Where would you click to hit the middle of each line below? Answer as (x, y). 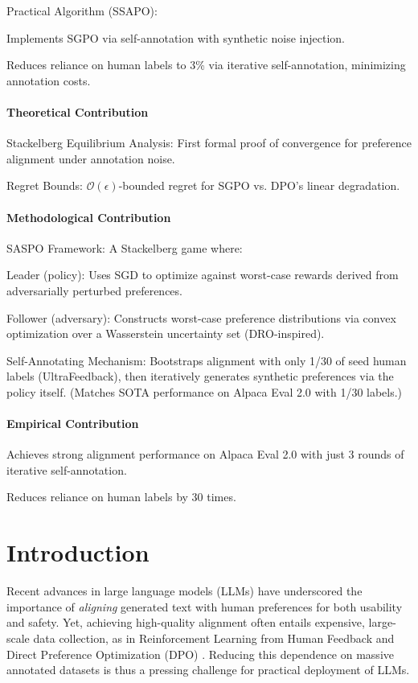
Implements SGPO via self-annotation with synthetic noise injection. (176, 37)
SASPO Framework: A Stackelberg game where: (125, 247)
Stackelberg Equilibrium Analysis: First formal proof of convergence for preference (209, 143)
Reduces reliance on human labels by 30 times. (121, 497)
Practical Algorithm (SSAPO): (82, 10)
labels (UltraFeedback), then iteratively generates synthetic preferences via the (200, 376)
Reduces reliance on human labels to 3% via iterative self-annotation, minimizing (206, 65)
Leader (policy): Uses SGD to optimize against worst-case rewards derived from (203, 275)
